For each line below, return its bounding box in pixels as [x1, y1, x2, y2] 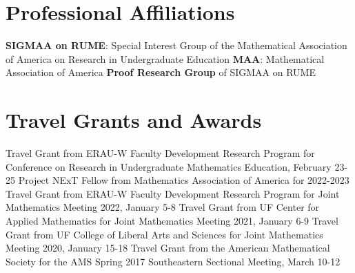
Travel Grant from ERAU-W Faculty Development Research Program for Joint [6, 186, 340, 200]
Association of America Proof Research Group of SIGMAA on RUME [6, 65, 316, 79]
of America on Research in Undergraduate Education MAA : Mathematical [6, 51, 325, 66]
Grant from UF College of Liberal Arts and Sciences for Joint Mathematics [6, 227, 323, 241]
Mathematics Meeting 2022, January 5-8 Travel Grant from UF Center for [6, 200, 320, 214]
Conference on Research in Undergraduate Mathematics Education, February [6, 159, 332, 173]
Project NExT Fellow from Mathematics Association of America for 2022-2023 [18, 173, 349, 187]
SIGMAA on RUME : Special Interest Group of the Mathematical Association [6, 38, 347, 53]
